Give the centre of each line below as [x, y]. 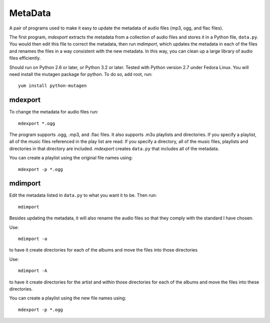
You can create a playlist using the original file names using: [71, 158]
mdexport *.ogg [37, 123]
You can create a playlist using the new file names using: [68, 298]
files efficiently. [25, 58]
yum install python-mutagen [52, 86]
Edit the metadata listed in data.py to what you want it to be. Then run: [83, 195]
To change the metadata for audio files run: [54, 112]
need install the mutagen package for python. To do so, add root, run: [81, 74]
